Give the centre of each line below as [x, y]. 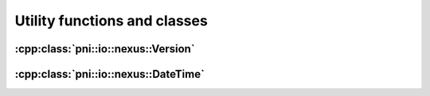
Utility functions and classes [111, 21]
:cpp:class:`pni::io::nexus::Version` [105, 49]
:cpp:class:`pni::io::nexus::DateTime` [109, 74]
